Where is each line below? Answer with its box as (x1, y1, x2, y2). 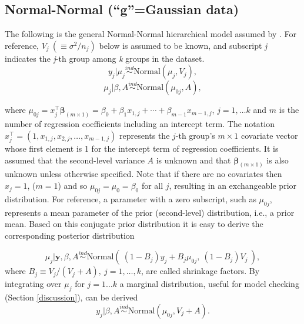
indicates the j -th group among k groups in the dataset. (5, 52, 205, 64)
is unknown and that (156, 153, 231, 166)
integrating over (5, 278, 62, 290)
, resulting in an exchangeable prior (169, 179, 297, 192)
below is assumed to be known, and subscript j (99, 39, 268, 51)
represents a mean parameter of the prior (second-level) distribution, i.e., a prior (5, 206, 295, 218)
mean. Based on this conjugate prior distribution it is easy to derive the (5, 218, 263, 230)
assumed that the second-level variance (5, 153, 145, 166)
